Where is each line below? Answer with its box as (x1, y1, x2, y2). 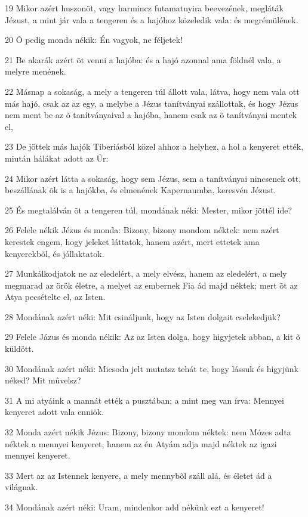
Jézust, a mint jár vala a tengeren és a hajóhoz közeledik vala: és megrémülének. (5, 13, 298, 26)
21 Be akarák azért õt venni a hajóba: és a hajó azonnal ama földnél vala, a (5, 53, 281, 66)
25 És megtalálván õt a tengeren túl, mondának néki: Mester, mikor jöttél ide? (5, 203, 292, 216)
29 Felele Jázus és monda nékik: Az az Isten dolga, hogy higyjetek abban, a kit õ (5, 330, 300, 343)
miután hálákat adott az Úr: (5, 151, 109, 164)
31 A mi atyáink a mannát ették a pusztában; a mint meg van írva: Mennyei (5, 394, 284, 406)
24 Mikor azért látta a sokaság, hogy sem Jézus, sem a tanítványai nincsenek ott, (5, 172, 301, 184)
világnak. (5, 481, 38, 493)
